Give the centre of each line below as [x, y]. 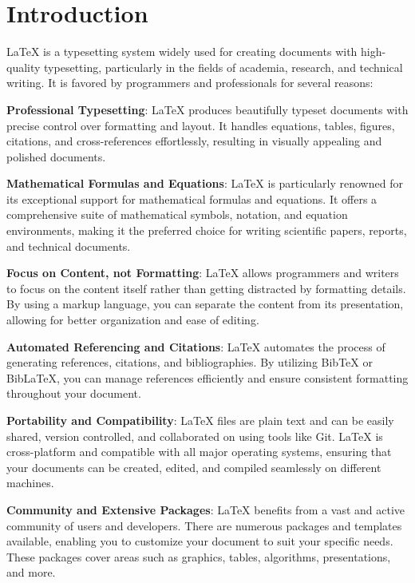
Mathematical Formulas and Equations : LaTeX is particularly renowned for [205, 183]
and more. [31, 572]
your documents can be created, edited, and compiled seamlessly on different [194, 467]
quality [24, 67]
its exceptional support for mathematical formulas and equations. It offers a [192, 198]
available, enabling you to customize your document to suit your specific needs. [200, 541]
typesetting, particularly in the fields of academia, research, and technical [223, 67]
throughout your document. [74, 393]
